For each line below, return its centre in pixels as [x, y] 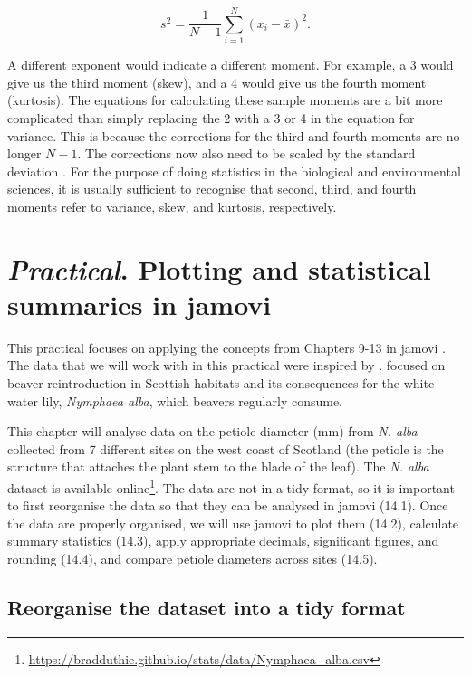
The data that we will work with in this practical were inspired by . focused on [226, 365]
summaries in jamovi [139, 304]
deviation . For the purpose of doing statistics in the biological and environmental [234, 171]
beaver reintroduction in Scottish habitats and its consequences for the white [221, 382]
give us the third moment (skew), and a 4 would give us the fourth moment [217, 82]
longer [24, 153]
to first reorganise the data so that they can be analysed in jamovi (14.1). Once [228, 505]
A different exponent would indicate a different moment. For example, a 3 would [231, 65]
